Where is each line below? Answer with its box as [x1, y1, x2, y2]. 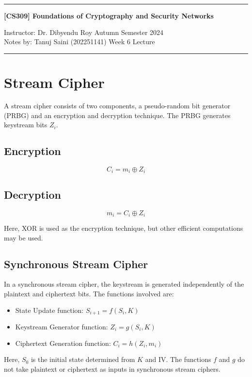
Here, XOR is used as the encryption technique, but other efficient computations [4, 223, 243, 233]
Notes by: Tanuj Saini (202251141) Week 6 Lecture [4, 36, 155, 47]
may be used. [4, 232, 43, 242]
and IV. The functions [145, 354, 211, 364]
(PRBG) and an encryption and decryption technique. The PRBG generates [4, 110, 231, 120]
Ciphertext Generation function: [15, 338, 111, 348]
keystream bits [4, 120, 47, 130]
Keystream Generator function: [15, 322, 108, 332]
